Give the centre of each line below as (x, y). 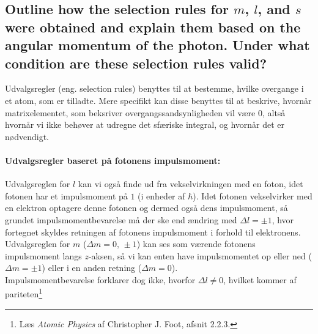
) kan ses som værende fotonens (196, 244)
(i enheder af (161, 195)
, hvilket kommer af (260, 279)
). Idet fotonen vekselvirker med (253, 195)
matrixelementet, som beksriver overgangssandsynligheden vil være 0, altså (145, 112)
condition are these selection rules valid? (136, 63)
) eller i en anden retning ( (92, 268)
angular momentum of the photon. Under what (157, 45)
